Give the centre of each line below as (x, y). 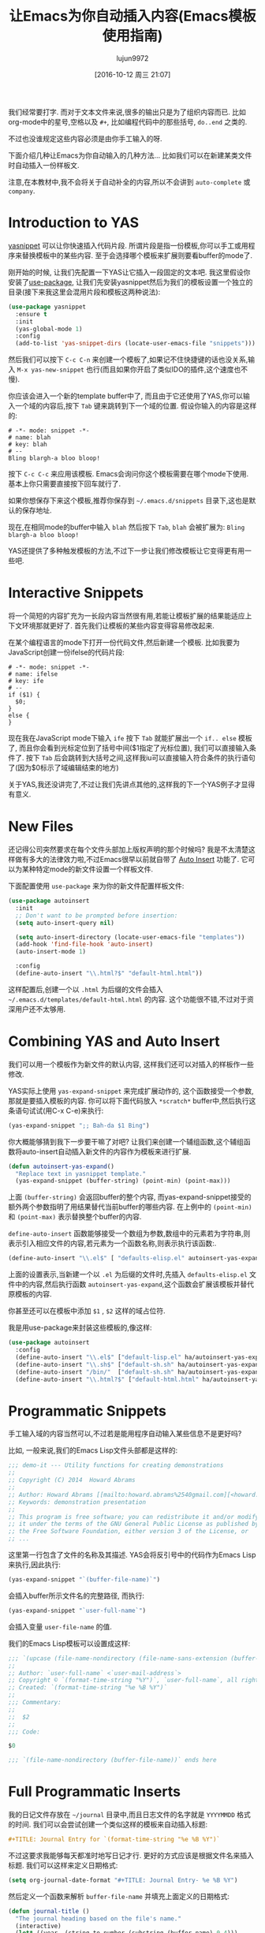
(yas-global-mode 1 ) (49, 329)
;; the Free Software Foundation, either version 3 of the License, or (128, 1532)
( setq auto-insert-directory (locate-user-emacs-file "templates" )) (130, 937)
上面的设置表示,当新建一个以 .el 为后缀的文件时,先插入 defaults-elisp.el (128, 1274)
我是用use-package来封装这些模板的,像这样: (80, 1328)
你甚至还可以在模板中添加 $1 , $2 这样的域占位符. (87, 1311)
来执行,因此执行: (35, 1565)
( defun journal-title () (49, 1911)
